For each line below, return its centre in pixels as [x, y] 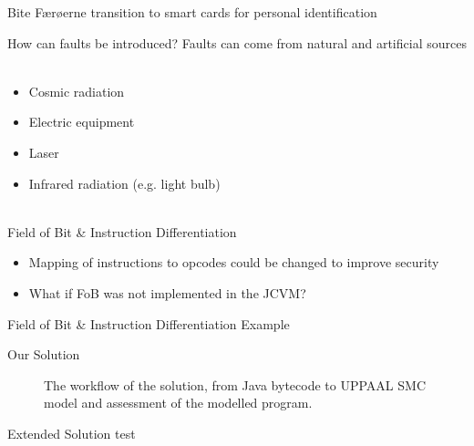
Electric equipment [82, 122]
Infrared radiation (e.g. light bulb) [124, 183]
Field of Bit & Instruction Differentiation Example [149, 323]
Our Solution [44, 354]
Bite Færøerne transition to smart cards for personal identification [192, 12]
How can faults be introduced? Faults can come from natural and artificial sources [237, 42]
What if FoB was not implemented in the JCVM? [167, 292]
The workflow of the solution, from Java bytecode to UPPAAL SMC [235, 384]
